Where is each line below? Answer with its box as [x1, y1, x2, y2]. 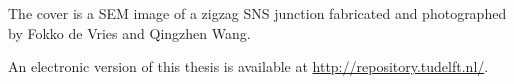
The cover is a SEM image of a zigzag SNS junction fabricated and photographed [8, 3, 507, 23]
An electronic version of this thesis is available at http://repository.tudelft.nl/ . [8, 56, 489, 77]
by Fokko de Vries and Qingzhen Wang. [8, 22, 251, 43]
